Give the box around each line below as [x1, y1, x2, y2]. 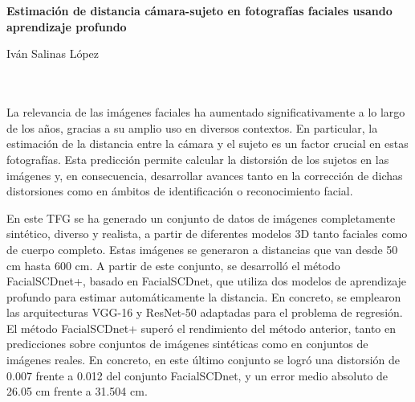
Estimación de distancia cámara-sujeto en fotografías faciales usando [6, 2, 393, 19]
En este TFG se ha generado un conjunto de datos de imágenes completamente [6, 209, 396, 226]
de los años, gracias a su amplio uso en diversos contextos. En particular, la [6, 119, 378, 136]
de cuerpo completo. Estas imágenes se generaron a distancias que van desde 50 [6, 240, 398, 257]
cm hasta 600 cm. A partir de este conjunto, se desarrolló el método [6, 256, 340, 273]
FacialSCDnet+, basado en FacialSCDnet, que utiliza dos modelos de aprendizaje [6, 273, 407, 289]
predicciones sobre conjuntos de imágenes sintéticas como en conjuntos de [6, 335, 368, 352]
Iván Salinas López [6, 45, 99, 62]
